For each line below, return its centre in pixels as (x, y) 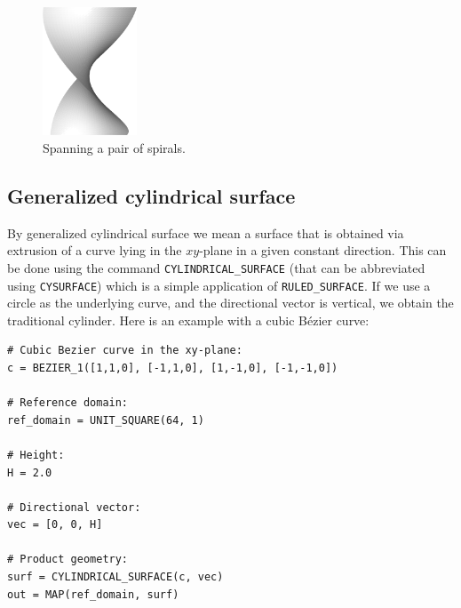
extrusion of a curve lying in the (95, 250)
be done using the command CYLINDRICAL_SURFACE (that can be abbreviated (216, 267)
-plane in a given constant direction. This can (323, 250)
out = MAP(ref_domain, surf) (93, 594)
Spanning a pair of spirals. (114, 147)
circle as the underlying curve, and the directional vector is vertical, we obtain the (230, 303)
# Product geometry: (68, 560)
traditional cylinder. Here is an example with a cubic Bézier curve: (188, 320)
